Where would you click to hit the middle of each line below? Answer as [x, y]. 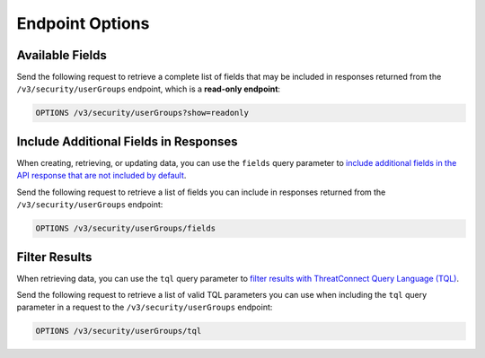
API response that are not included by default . [101, 176]
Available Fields [62, 55]
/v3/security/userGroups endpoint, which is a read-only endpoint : [149, 89]
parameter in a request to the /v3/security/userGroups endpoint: [145, 307]
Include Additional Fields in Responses [127, 141]
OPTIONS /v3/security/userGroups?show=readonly [142, 113]
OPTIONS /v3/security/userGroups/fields [125, 228]
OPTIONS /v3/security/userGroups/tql [119, 331]
